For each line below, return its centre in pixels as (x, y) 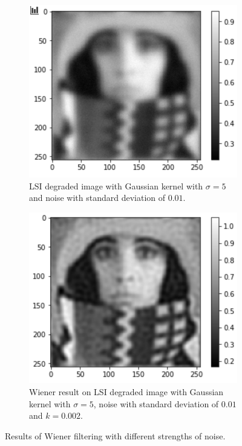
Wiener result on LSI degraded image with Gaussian (126, 392)
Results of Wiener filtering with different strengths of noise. (115, 435)
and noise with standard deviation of (97, 198)
